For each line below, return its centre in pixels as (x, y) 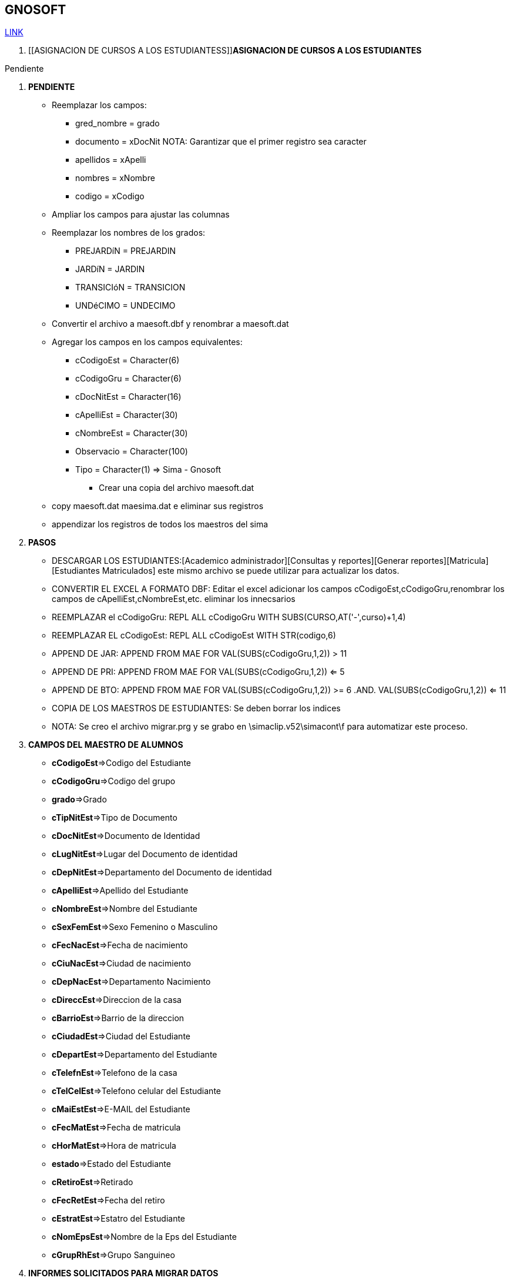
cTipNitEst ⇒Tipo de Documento (115, 818)
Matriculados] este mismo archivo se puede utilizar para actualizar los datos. (251, 571)
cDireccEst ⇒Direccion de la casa (117, 1000)
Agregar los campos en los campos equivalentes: (147, 342)
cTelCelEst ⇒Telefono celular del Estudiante (137, 1091)
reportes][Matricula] (450, 561)
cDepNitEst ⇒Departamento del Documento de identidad (162, 872)
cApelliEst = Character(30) (127, 415)
